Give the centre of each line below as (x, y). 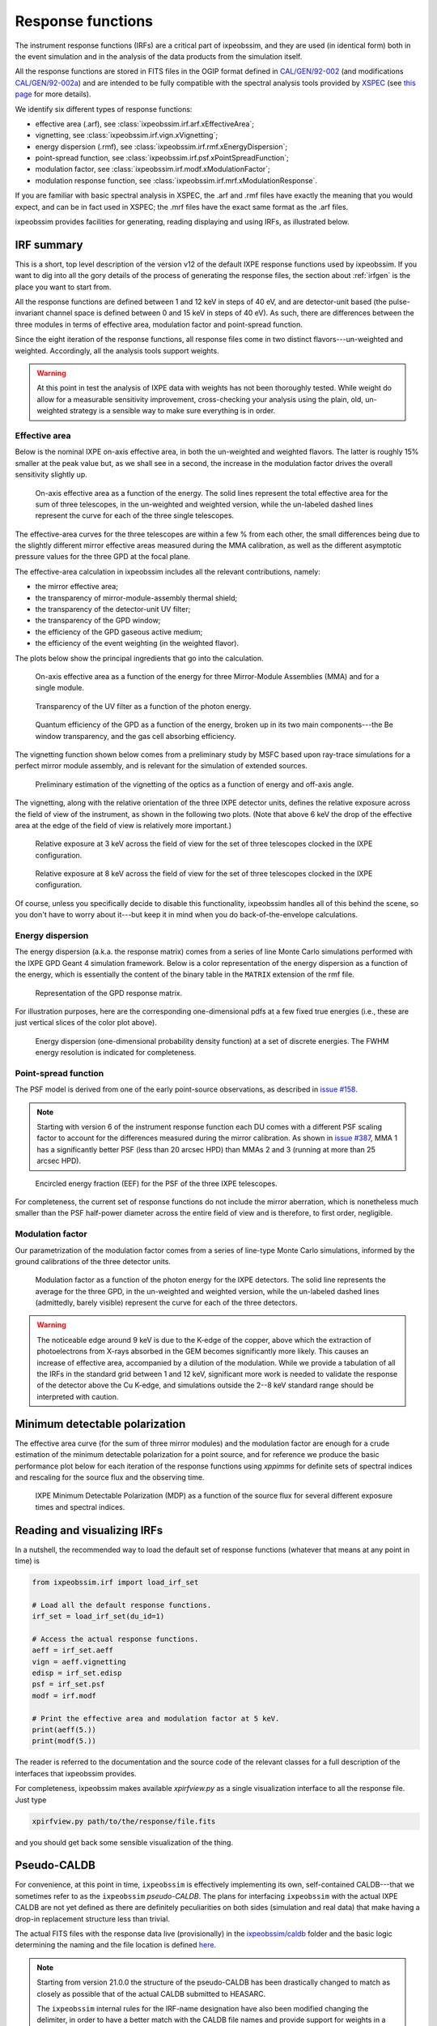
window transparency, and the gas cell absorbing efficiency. (136, 736)
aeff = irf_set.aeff (72, 1650)
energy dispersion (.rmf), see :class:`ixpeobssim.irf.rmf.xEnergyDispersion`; (161, 147)
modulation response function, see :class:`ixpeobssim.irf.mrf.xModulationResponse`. (176, 180)
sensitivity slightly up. (51, 475)
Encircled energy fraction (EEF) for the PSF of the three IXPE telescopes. (157, 1183)
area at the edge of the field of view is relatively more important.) (123, 825)
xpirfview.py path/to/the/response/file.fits (124, 1821)
